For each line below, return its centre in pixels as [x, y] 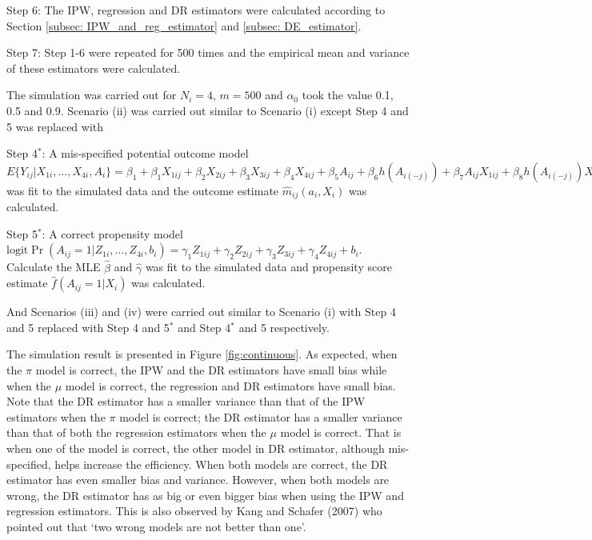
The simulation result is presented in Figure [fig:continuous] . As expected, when [202, 354]
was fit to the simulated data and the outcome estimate [143, 190]
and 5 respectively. [284, 327]
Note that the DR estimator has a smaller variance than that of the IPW [186, 401]
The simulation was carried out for [92, 95]
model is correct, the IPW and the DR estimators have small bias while [211, 369]
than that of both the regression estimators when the [136, 432]
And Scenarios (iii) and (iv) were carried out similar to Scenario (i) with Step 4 [201, 312]
